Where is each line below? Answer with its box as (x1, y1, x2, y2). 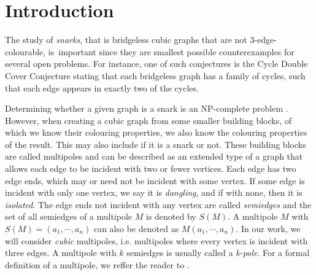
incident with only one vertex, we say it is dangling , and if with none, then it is (5, 186, 303, 199)
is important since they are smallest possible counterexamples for (48, 45, 295, 58)
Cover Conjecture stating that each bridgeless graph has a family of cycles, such (5, 69, 306, 82)
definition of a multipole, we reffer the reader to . (5, 258, 190, 271)
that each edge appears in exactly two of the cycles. (5, 81, 199, 94)
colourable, (5, 45, 46, 58)
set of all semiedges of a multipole (5, 210, 133, 223)
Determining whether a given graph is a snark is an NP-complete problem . (5, 102, 288, 115)
